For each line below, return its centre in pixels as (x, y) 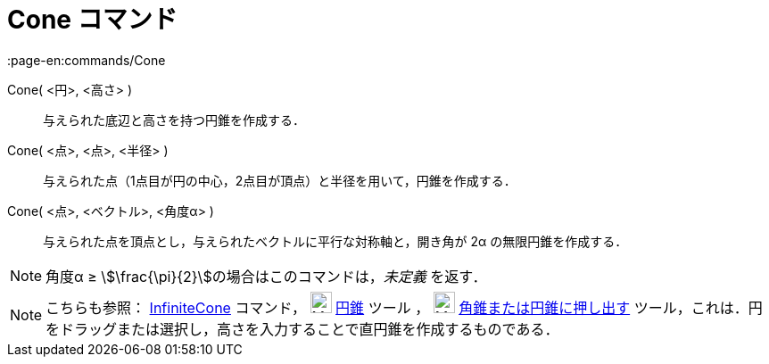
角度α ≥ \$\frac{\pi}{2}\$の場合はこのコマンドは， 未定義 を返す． (266, 276)
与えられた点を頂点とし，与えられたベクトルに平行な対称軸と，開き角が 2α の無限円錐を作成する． (335, 241)
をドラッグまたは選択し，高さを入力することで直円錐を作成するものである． (302, 329)
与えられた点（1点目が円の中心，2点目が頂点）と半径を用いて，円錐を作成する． (280, 180)
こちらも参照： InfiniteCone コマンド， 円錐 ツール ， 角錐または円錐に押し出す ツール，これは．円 (404, 307)
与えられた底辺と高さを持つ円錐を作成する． (174, 120)
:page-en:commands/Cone (87, 60)
